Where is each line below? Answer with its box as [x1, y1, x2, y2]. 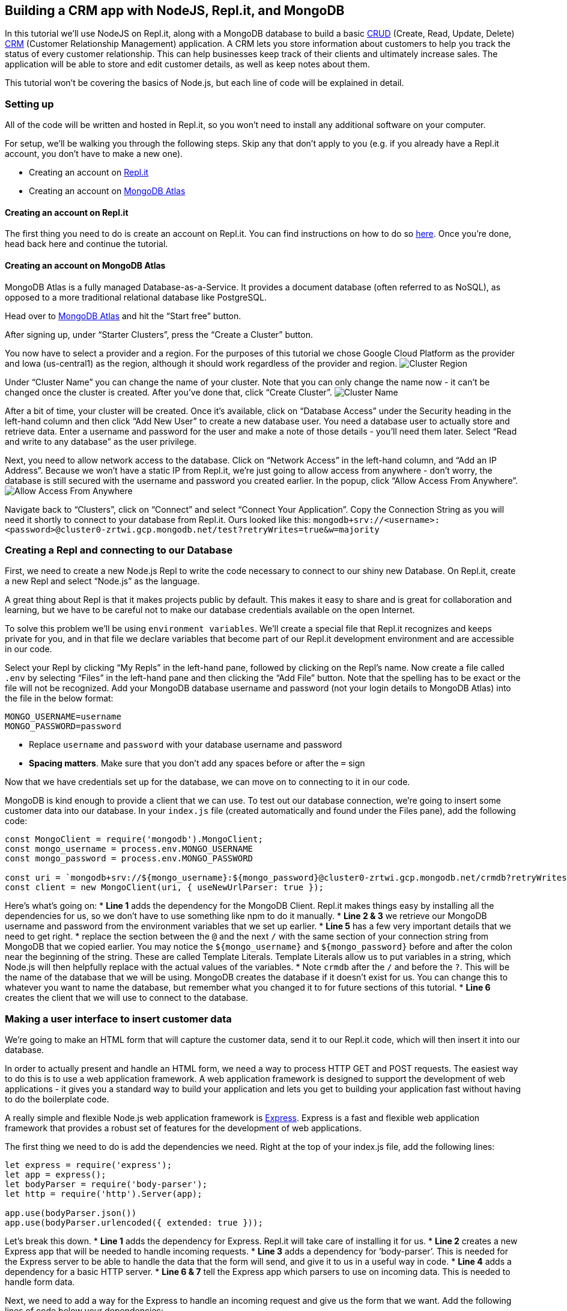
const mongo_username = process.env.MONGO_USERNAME [5, 844, 253, 854]
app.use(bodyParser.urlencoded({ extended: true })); [5, 1218, 263, 1228]
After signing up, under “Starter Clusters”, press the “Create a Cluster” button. [5, 329, 314, 340]
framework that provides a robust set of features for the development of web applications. [5, 1123, 362, 1134]
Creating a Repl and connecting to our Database [5, 543, 233, 556]
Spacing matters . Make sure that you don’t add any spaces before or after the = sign [29, 758, 365, 769]
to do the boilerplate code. [5, 1094, 109, 1105]
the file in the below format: [5, 693, 114, 704]
